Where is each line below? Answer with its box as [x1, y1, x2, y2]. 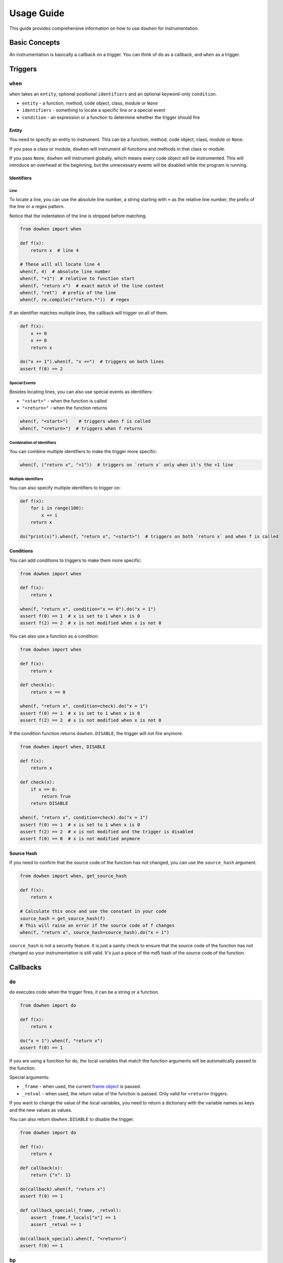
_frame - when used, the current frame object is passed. [22, 1084, 141, 1090]
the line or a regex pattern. [9, 204, 65, 210]
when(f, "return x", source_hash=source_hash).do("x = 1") [20, 930, 169, 936]
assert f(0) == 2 [20, 366, 63, 371]
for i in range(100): [30, 505, 84, 511]
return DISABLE [30, 801, 68, 806]
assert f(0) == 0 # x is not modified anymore [20, 836, 140, 842]
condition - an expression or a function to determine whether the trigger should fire [22, 114, 200, 120]
